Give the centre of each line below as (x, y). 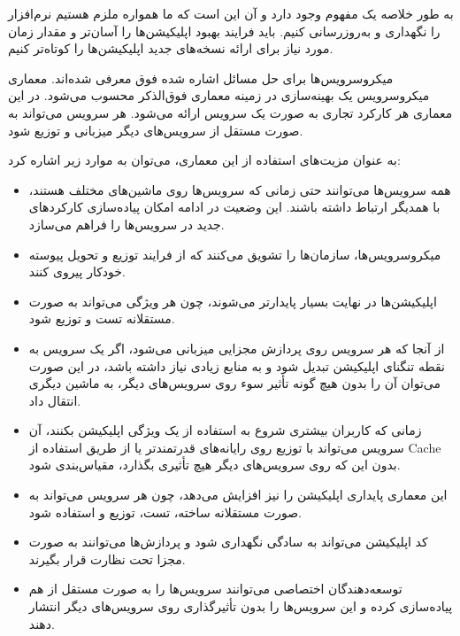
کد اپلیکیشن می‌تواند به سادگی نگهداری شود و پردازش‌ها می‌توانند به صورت (228, 542)
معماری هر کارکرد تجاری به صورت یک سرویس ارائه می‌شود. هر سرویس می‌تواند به (230, 112)
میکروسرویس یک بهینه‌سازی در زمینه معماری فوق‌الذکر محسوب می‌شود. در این (219, 95)
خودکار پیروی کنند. (77, 271)
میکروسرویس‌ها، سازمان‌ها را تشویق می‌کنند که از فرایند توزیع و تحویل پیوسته (235, 254)
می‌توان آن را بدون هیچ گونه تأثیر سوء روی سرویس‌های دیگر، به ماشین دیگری (234, 383)
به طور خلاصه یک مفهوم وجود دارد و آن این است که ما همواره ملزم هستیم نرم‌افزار (231, 13)
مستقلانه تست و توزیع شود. (102, 318)
